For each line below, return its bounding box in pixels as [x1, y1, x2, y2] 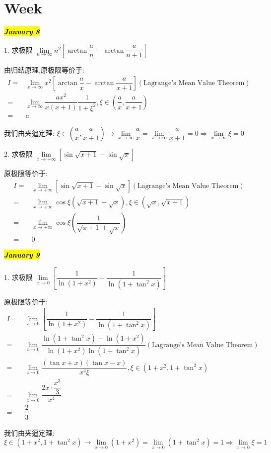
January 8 [4, 26, 40, 37]
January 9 [4, 250, 40, 260]
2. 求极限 [4, 148, 33, 159]
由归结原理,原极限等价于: [4, 64, 84, 75]
